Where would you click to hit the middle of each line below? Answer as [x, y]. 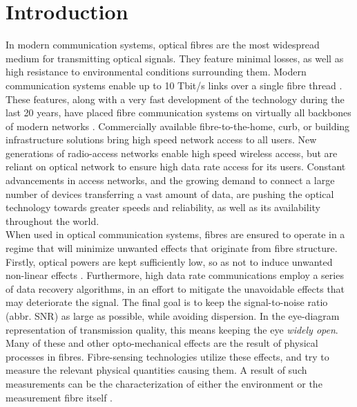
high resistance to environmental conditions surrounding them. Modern [156, 72]
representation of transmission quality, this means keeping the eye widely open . [172, 329]
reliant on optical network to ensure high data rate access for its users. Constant [176, 166]
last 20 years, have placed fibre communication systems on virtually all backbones [178, 112]
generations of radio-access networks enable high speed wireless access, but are [172, 153]
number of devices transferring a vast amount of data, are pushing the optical [170, 193]
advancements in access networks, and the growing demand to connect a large [170, 180]
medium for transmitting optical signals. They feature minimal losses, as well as [175, 58]
